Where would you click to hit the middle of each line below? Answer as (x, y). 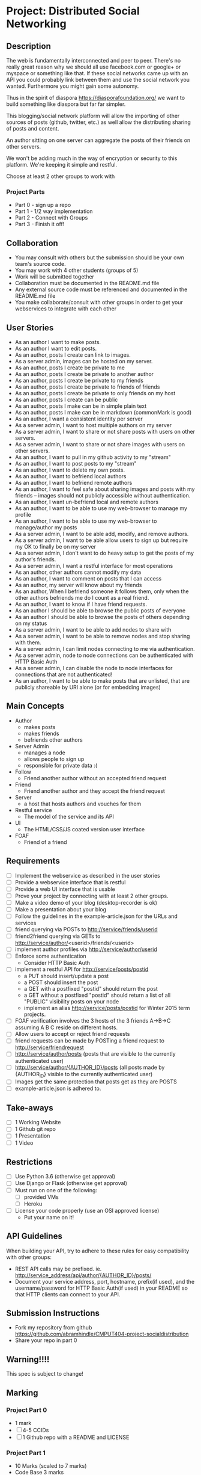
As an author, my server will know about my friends (78, 585)
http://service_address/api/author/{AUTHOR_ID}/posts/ (83, 1275)
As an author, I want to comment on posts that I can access (88, 578)
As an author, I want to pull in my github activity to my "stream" (93, 457)
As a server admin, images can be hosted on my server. (84, 361)
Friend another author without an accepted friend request (95, 778)
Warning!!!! (28, 1359)
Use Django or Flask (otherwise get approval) (71, 1183)
